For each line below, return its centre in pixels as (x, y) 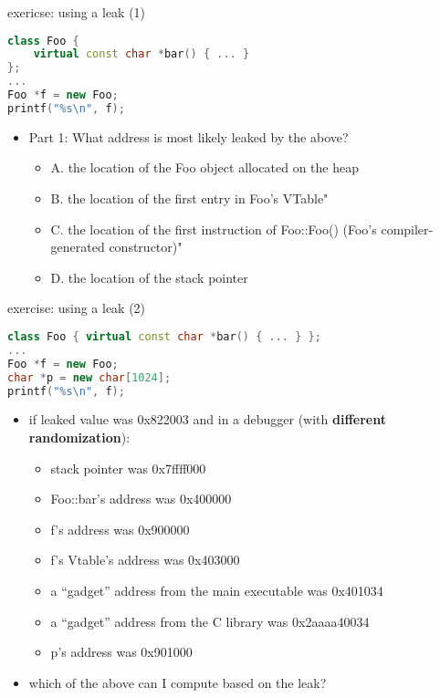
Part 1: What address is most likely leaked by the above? (189, 136)
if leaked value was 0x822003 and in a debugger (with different (207, 419)
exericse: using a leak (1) (77, 12)
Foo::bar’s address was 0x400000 (141, 499)
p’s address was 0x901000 (121, 652)
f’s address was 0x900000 (120, 529)
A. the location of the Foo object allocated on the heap (204, 167)
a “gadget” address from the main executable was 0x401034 (217, 590)
